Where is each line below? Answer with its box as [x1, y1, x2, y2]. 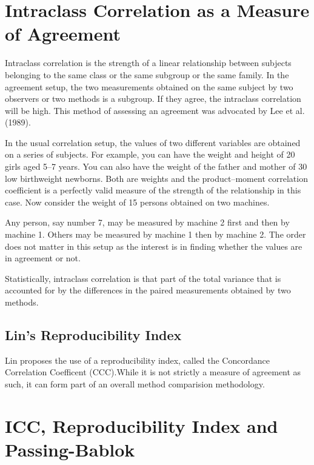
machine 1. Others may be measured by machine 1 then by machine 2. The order [5, 228, 306, 241]
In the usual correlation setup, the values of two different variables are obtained [5, 136, 301, 149]
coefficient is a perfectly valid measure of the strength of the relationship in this [5, 184, 301, 196]
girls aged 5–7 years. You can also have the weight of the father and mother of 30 [5, 160, 307, 173]
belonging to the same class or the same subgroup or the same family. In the [5, 68, 289, 81]
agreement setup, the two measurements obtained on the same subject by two [5, 80, 293, 93]
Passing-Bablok [5, 437, 135, 461]
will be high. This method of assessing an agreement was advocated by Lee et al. [5, 104, 305, 116]
